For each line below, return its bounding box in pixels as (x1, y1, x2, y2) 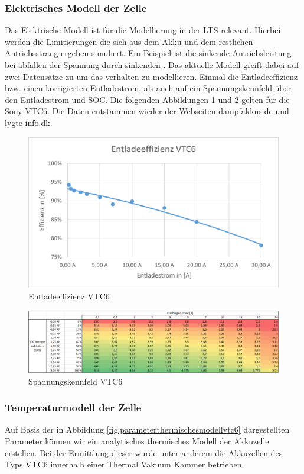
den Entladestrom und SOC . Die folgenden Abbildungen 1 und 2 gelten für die (5, 93, 290, 105)
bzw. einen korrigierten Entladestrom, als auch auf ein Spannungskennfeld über (5, 82, 292, 94)
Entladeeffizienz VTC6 (28, 290, 110, 302)
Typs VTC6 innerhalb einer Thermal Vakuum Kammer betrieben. (5, 458, 244, 470)
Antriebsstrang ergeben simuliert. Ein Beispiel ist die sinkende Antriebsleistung (5, 47, 292, 59)
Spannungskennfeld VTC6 (28, 375, 123, 387)
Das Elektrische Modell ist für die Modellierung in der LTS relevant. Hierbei (5, 24, 281, 36)
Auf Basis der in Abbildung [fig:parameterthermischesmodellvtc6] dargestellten (5, 423, 290, 436)
